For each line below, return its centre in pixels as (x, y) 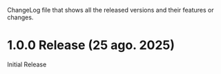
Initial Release (27, 64)
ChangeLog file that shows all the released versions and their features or (110, 10)
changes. (20, 17)
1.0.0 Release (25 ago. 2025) (91, 45)
